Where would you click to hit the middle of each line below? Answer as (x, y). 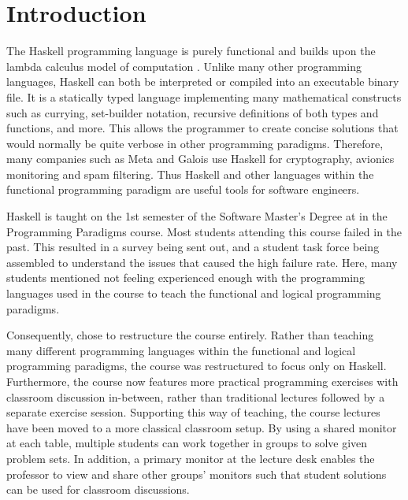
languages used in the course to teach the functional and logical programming (194, 293)
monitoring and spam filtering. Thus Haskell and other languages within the (190, 174)
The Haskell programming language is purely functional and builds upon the (191, 51)
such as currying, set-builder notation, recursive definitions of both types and (193, 112)
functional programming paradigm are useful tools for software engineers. (183, 189)
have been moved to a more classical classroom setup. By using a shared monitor (202, 427)
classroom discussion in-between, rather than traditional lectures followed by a (196, 396)
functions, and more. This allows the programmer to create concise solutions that (202, 128)
